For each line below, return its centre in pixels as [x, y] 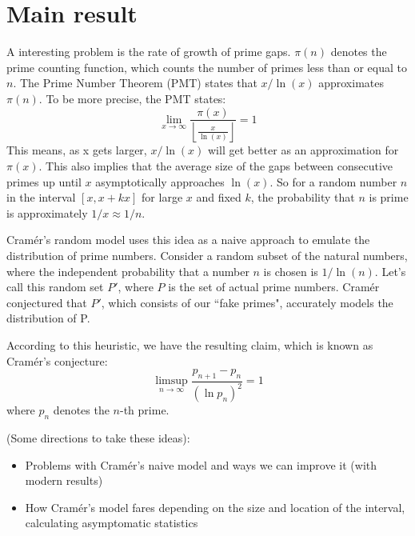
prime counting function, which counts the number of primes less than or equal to [207, 67]
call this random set [55, 287]
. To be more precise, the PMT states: [132, 98]
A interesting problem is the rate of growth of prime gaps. [149, 52]
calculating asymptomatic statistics [112, 523]
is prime [389, 197]
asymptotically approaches [160, 181]
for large [162, 197]
